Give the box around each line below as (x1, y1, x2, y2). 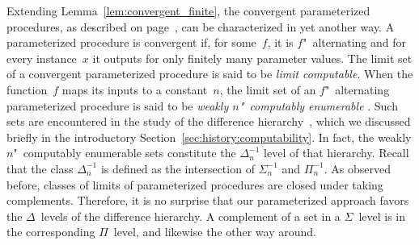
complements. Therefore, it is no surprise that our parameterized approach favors (6, 192, 409, 209)
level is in (358, 207, 406, 224)
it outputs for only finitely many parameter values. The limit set (92, 49, 413, 66)
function (6, 81, 48, 98)
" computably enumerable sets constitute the (13, 144, 236, 161)
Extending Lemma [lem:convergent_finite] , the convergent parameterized (6, 2, 370, 19)
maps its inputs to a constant (61, 81, 208, 98)
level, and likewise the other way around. (113, 223, 316, 240)
